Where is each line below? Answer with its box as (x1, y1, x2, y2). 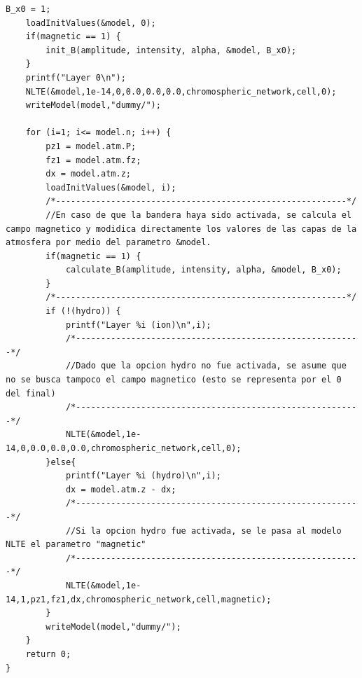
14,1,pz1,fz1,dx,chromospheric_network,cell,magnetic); (6, 594, 272, 604)
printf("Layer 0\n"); (25, 72, 126, 83)
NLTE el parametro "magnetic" (6, 539, 146, 550)
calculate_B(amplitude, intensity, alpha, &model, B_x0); (65, 265, 342, 275)
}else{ (46, 457, 76, 467)
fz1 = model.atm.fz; (46, 155, 141, 165)
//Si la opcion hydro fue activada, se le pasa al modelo (65, 525, 342, 536)
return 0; (25, 649, 71, 659)
